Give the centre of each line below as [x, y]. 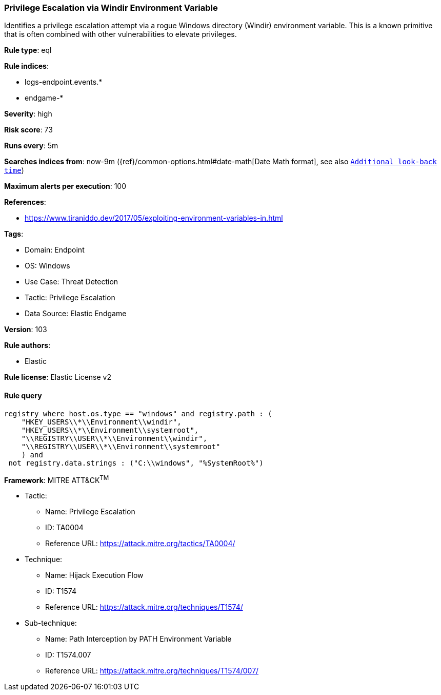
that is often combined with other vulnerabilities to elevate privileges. [121, 34]
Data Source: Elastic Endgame [76, 314]
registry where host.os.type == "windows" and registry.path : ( [138, 413]
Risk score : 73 [28, 130]
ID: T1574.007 [68, 655]
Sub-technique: [51, 623]
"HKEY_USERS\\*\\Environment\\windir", [101, 422]
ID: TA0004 [64, 528]
